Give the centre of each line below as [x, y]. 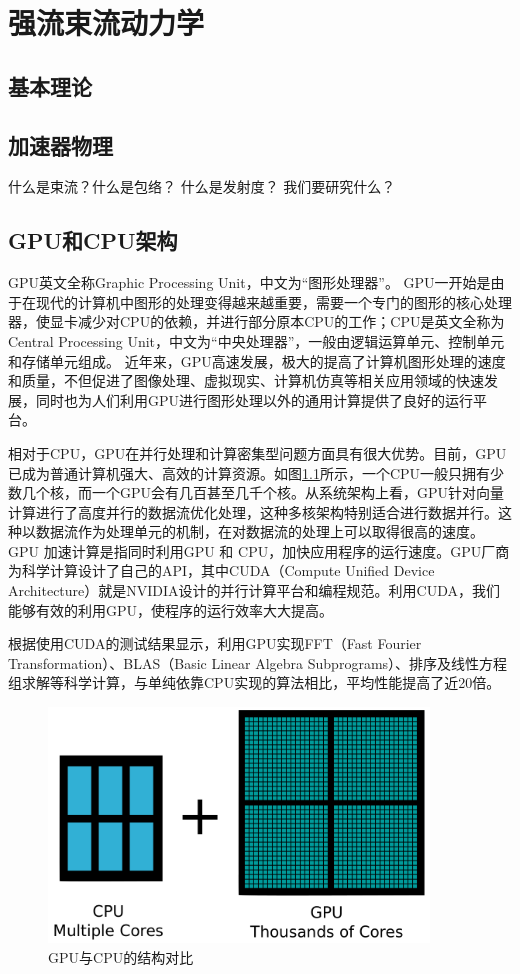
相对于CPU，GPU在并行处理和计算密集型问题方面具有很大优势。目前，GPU [257, 452]
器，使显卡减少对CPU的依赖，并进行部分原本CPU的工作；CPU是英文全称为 [256, 321]
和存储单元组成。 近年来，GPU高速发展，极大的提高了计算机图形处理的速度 [257, 360]
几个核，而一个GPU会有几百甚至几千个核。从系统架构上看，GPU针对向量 [263, 492]
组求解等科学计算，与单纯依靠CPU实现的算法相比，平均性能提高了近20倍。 [254, 682]
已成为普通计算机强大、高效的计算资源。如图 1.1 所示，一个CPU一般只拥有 [249, 472]
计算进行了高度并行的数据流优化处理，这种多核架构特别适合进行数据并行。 [253, 511]
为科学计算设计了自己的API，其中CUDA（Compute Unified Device [221, 570]
